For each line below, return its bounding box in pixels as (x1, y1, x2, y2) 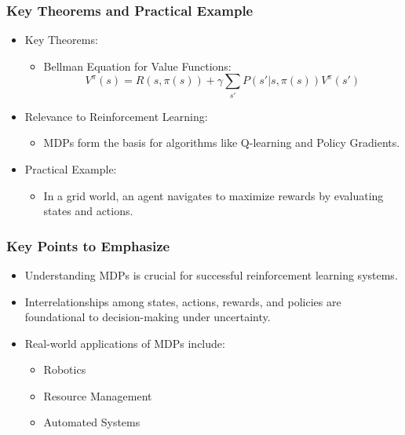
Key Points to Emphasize (6, 236, 170, 255)
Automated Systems (43, 414, 140, 430)
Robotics (43, 361, 86, 378)
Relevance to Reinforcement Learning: (24, 108, 208, 124)
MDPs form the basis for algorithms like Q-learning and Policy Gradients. (43, 134, 400, 151)
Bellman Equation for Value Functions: (43, 57, 232, 74)
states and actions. (43, 203, 133, 219)
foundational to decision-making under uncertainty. (24, 309, 271, 325)
